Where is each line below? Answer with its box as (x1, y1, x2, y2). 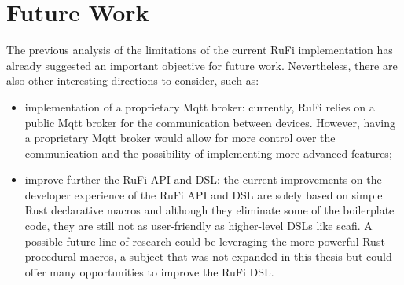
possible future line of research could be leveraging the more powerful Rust (24, 232, 385, 249)
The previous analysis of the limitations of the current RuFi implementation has (6, 42, 393, 58)
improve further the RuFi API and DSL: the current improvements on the (24, 171, 382, 188)
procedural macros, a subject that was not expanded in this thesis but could (24, 248, 392, 265)
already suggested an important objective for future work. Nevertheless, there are (6, 57, 398, 73)
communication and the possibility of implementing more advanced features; (24, 144, 392, 161)
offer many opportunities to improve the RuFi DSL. (24, 263, 274, 280)
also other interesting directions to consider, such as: (6, 72, 259, 89)
